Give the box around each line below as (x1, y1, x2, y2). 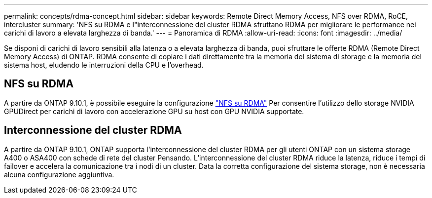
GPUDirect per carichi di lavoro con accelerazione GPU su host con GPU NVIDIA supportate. (4, 107, 304, 116)
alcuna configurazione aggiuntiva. (4, 170, 114, 179)
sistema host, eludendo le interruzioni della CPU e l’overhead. (4, 61, 204, 69)
